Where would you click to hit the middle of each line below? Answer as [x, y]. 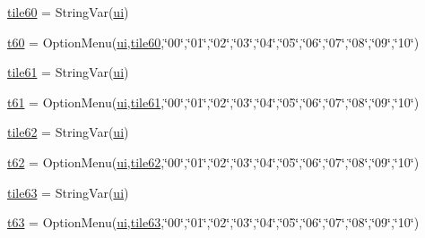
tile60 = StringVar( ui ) [68, 12]
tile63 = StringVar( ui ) [68, 192]
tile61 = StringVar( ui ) [68, 72]
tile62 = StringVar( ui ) [68, 132]
